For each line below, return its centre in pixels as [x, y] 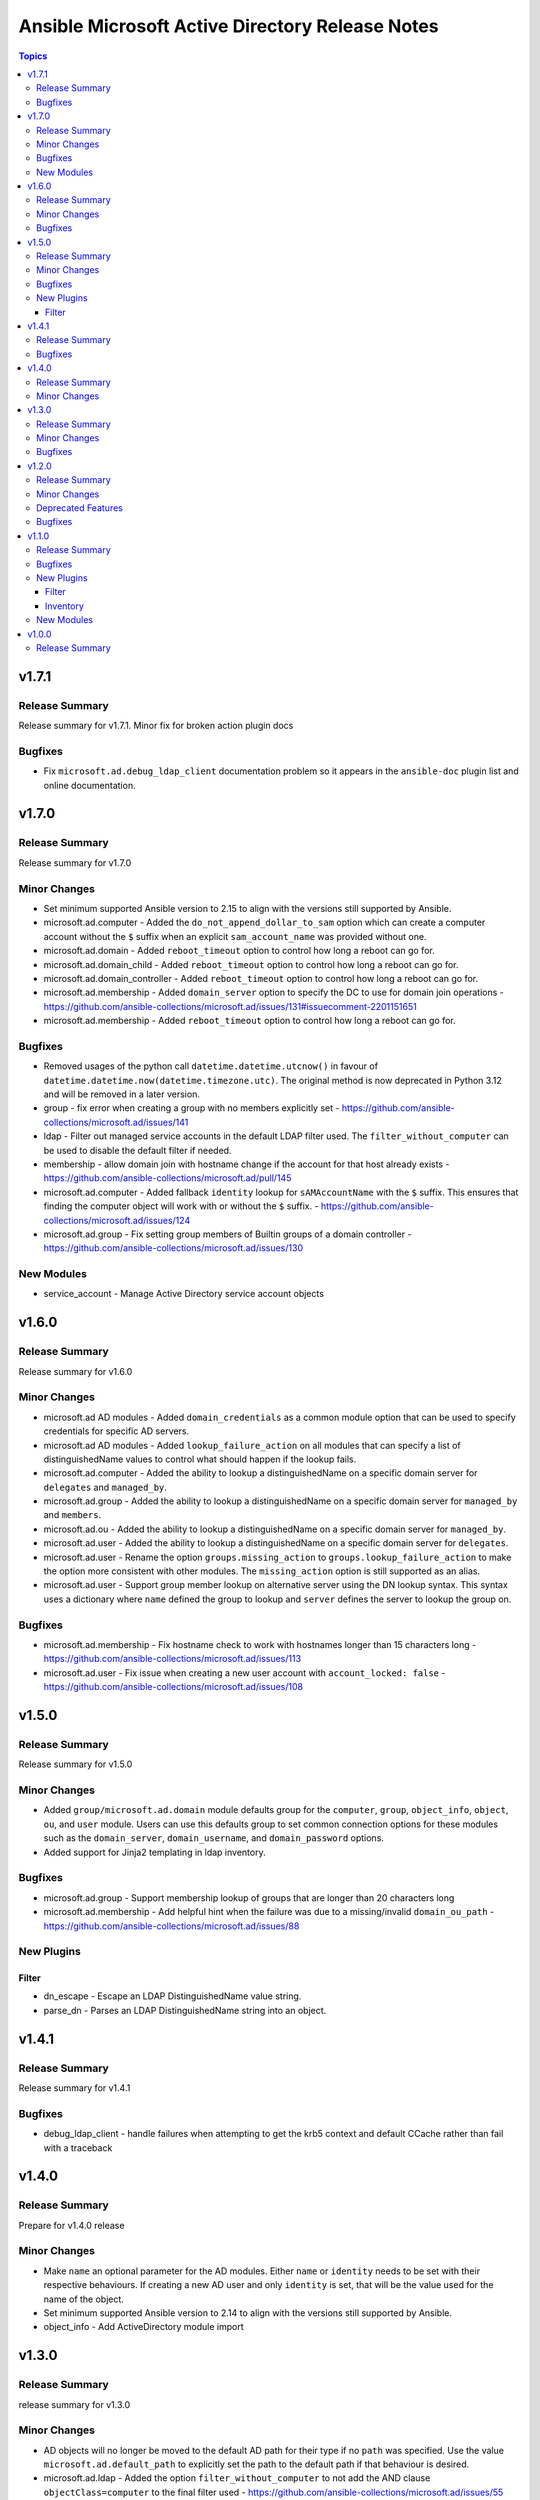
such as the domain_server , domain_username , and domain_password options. [214, 1838]
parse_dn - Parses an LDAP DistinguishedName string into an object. [185, 2010]
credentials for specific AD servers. [116, 1431]
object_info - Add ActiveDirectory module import [143, 2327]
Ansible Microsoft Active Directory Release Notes [228, 26]
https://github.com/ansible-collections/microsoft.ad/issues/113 [172, 1659]
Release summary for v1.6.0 [75, 1371]
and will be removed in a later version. [121, 1094]
